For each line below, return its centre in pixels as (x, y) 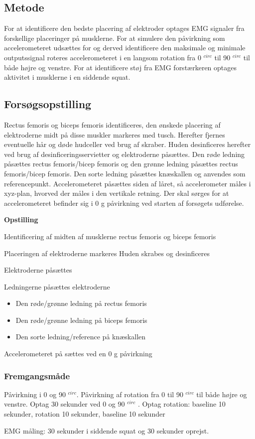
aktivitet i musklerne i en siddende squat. (67, 77)
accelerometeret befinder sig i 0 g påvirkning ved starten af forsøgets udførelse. (124, 203)
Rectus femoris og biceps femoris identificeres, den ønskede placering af (112, 124)
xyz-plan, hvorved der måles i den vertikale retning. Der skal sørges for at (117, 193)
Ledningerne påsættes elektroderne (57, 286)
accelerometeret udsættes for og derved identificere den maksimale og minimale (125, 48)
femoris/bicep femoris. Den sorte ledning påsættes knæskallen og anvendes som (125, 173)
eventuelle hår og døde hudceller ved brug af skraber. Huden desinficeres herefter (127, 144)
